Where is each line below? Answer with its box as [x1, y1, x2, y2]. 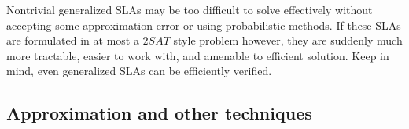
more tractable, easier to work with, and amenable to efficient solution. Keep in [6, 47, 389, 63]
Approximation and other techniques [6, 101, 312, 125]
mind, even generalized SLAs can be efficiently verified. [6, 63, 272, 79]
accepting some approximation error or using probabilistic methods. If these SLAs [6, 16, 401, 33]
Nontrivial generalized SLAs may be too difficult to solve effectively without [6, 2, 373, 17]
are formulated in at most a [6, 32, 139, 48]
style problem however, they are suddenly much [173, 32, 403, 48]
